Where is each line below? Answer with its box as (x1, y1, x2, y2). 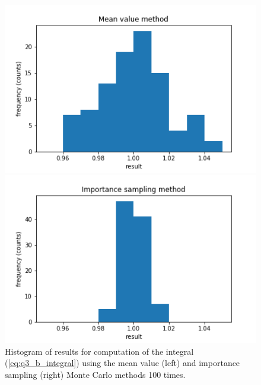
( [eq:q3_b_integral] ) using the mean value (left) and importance (5, 357, 240, 369)
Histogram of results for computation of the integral (5, 345, 194, 357)
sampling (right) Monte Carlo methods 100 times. (5, 368, 186, 380)
